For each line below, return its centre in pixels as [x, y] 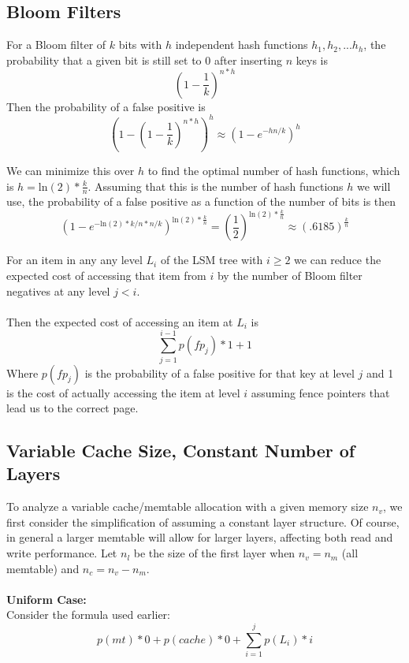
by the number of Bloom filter [290, 276]
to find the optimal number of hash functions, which [274, 171]
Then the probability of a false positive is [106, 106]
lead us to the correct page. [73, 408]
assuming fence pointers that [320, 392]
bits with [140, 45]
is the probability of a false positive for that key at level [219, 372]
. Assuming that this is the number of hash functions [216, 186]
